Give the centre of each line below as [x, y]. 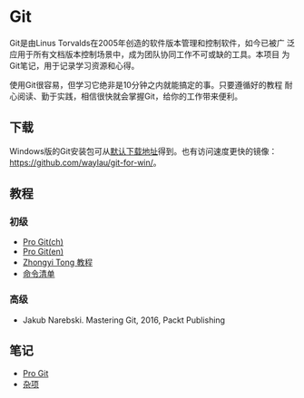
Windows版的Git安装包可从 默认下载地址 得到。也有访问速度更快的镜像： [143, 150]
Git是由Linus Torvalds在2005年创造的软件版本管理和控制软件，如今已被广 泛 [152, 43]
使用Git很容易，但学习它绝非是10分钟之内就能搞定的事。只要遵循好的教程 [146, 84]
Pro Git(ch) [43, 242]
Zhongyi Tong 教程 [58, 262]
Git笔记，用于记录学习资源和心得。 [74, 65]
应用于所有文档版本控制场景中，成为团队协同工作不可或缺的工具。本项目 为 [150, 54]
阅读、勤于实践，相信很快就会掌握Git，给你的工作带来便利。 [130, 96]
